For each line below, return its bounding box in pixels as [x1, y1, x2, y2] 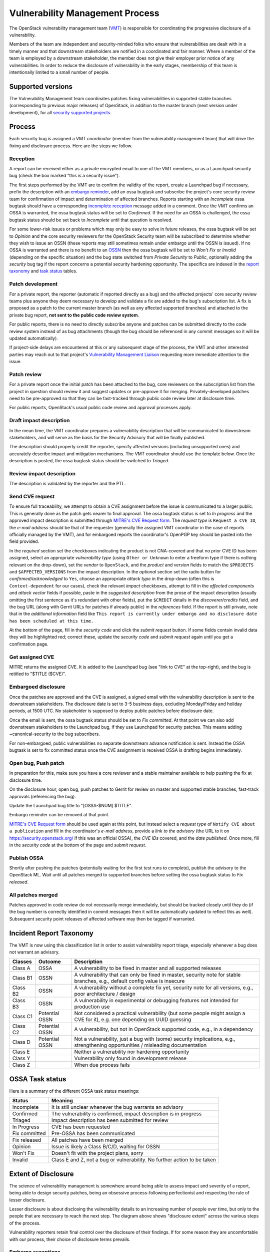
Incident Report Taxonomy [9, 929, 94, 937]
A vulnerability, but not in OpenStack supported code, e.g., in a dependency [74, 1026, 253, 1033]
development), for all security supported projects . [9, 109, 112, 115]
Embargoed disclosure [9, 684, 65, 691]
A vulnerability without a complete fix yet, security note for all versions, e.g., [74, 984, 253, 991]
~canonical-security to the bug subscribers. [9, 731, 100, 737]
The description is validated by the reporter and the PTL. [9, 481, 126, 487]
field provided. [9, 538, 39, 544]
